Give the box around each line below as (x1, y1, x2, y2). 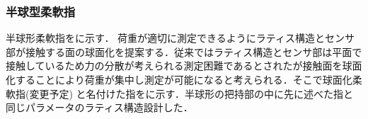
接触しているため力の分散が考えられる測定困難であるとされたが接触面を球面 (6, 58, 362, 73)
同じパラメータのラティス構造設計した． (6, 100, 193, 115)
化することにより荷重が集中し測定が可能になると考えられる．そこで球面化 (6, 72, 352, 86)
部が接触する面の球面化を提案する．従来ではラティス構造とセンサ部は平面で (6, 44, 362, 59)
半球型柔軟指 (6, 2, 76, 20)
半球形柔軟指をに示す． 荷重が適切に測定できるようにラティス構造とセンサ (6, 30, 355, 45)
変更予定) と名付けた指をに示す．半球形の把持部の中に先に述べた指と (29, 86, 353, 101)
